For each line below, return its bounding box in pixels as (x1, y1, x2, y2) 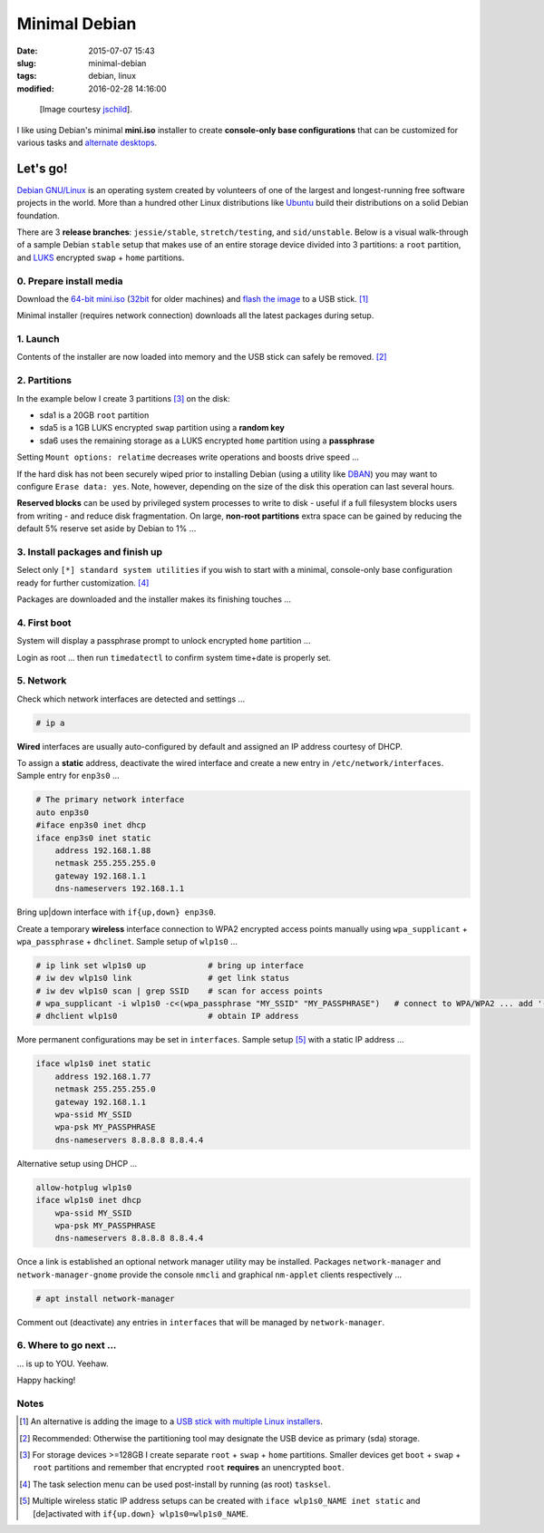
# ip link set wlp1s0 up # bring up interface (35, 960, 304, 970)
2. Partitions (16, 374, 73, 387)
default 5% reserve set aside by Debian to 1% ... (16, 523, 197, 534)
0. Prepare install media (16, 275, 123, 287)
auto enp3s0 (35, 807, 90, 818)
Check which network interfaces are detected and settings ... (16, 694, 246, 704)
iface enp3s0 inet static (35, 832, 151, 843)
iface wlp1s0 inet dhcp (35, 1195, 142, 1206)
